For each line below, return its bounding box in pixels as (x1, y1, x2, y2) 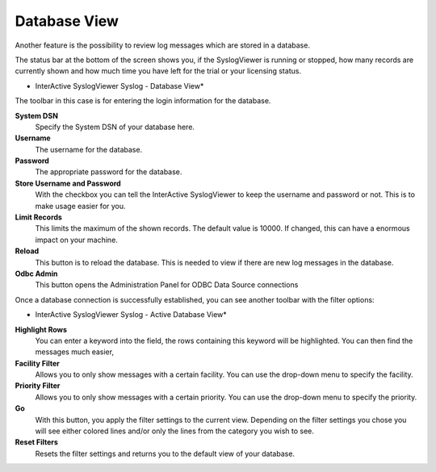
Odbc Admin (15, 269, 58, 278)
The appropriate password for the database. (35, 167, 182, 177)
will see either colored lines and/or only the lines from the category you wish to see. (35, 426, 315, 436)
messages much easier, (35, 347, 115, 357)
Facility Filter (15, 358, 60, 368)
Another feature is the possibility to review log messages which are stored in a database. (15, 40, 311, 50)
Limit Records (15, 212, 62, 222)
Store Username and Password (15, 178, 121, 188)
